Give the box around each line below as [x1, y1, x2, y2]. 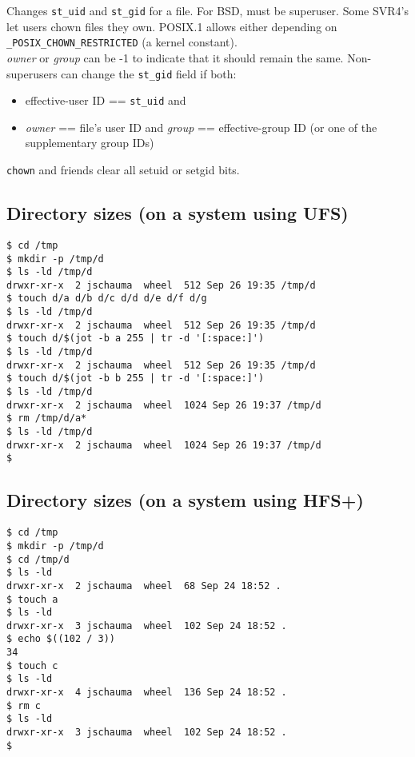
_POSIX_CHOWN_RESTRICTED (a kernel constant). [6, 34, 237, 50]
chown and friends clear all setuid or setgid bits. [6, 161, 240, 177]
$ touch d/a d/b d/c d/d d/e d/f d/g [6, 293, 207, 305]
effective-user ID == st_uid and [25, 92, 186, 109]
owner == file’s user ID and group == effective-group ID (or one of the [25, 118, 377, 135]
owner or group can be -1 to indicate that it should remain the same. [6, 49, 344, 66]
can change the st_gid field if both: [61, 65, 237, 82]
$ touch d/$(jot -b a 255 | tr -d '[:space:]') [6, 333, 265, 345]
